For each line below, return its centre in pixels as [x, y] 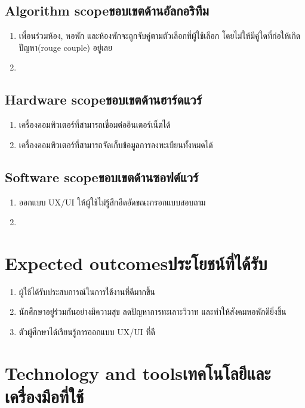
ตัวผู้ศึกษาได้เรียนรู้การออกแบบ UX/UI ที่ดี [87, 332]
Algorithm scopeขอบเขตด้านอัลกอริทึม [107, 10]
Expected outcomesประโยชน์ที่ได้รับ [136, 263]
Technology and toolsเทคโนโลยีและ [138, 372]
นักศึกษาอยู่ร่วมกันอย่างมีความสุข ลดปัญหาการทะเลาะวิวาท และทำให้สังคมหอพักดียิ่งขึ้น [152, 312]
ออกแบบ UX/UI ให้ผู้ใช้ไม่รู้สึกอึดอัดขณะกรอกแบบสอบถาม [112, 202]
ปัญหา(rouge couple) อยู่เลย [65, 47]
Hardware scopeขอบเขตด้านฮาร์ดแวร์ [103, 99]
